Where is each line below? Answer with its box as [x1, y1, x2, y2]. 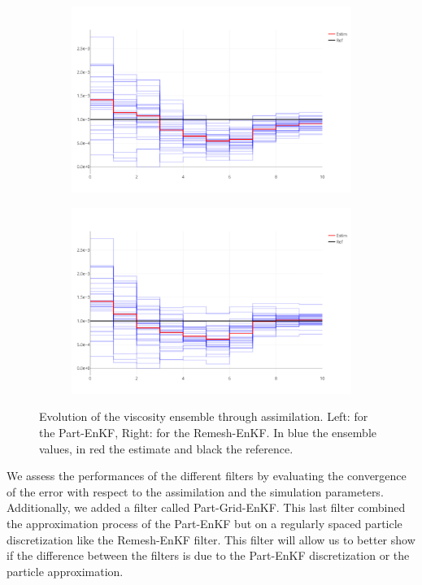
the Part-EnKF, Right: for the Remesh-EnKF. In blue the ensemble [39, 424, 376, 440]
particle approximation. [7, 562, 124, 579]
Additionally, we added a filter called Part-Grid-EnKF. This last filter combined [7, 499, 406, 516]
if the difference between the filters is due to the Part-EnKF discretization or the [7, 547, 410, 564]
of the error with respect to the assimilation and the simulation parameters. [7, 483, 384, 500]
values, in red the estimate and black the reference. [39, 440, 294, 457]
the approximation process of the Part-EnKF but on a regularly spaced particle [7, 514, 402, 531]
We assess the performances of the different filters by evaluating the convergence [7, 467, 407, 484]
